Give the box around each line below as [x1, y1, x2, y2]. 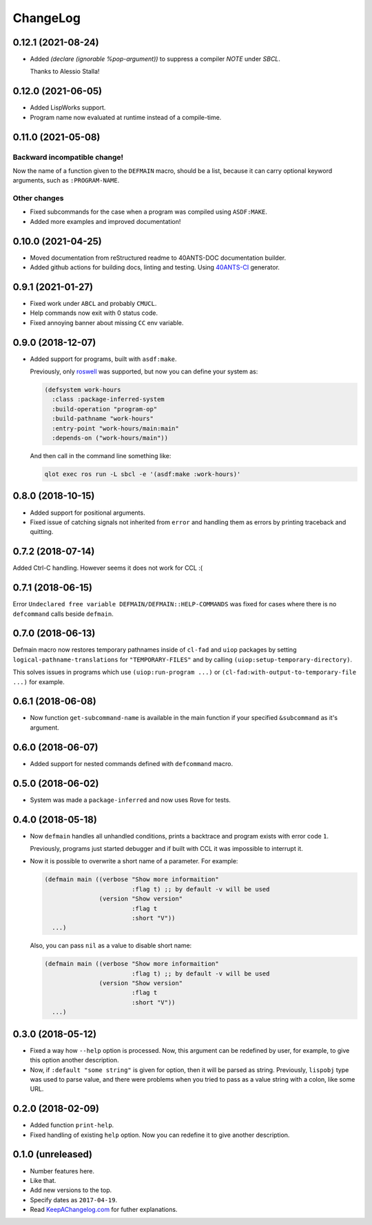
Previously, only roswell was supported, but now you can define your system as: [30, 367, 258, 375]
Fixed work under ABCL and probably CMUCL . [30, 300, 157, 308]
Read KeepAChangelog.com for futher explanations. [30, 1206, 178, 1214]
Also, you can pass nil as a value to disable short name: [30, 941, 192, 950]
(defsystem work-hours [44, 386, 121, 394]
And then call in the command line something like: [30, 452, 172, 460]
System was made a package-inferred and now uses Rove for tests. [30, 796, 231, 804]
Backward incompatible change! [12, 152, 124, 162]
